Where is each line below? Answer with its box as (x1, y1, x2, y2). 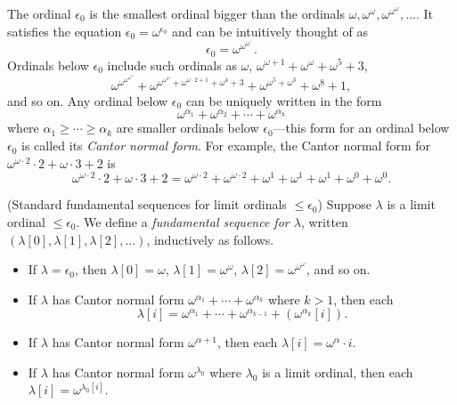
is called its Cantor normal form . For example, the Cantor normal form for (21, 136, 430, 155)
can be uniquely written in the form (185, 91, 382, 109)
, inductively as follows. (146, 230, 274, 248)
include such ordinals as (107, 55, 237, 74)
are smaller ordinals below (116, 118, 259, 137)
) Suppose (317, 195, 371, 214)
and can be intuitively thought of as (172, 21, 368, 40)
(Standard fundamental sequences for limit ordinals (7, 195, 287, 214)
